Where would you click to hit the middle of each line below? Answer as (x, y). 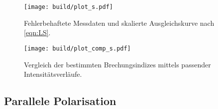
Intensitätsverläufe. (53, 74)
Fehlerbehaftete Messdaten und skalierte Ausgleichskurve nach (119, 23)
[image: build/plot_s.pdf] (68, 7)
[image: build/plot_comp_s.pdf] (77, 48)
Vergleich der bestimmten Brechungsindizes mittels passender (117, 64)
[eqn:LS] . (37, 32)
